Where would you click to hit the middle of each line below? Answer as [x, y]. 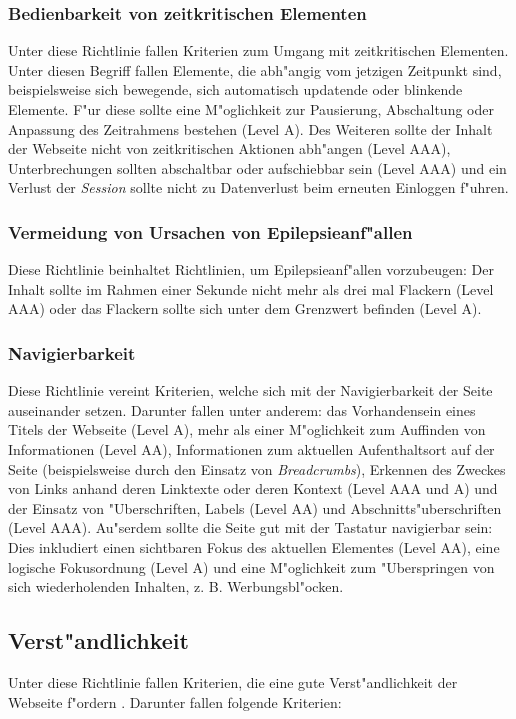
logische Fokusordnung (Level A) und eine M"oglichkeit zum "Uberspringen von [251, 566]
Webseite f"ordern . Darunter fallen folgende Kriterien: [175, 701]
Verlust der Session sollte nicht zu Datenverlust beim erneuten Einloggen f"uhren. [258, 187]
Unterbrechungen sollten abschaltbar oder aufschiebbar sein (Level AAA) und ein [257, 167]
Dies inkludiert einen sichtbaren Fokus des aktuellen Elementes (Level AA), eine [254, 546]
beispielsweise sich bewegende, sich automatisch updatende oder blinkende [235, 89]
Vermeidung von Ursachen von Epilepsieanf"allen [210, 231]
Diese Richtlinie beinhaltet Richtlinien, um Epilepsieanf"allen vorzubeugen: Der [251, 269]
